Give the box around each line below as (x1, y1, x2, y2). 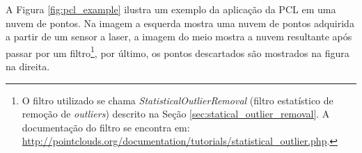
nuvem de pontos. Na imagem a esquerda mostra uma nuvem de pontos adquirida (6, 15, 354, 30)
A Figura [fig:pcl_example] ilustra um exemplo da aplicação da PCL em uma (6, 2, 336, 16)
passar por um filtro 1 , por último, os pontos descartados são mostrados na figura (6, 43, 349, 60)
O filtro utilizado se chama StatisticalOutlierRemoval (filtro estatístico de (22, 92, 333, 107)
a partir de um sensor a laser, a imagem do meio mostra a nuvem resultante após (6, 29, 352, 44)
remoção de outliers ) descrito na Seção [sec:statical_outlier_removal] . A (22, 106, 330, 121)
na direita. (6, 59, 50, 74)
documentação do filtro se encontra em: (22, 120, 190, 134)
